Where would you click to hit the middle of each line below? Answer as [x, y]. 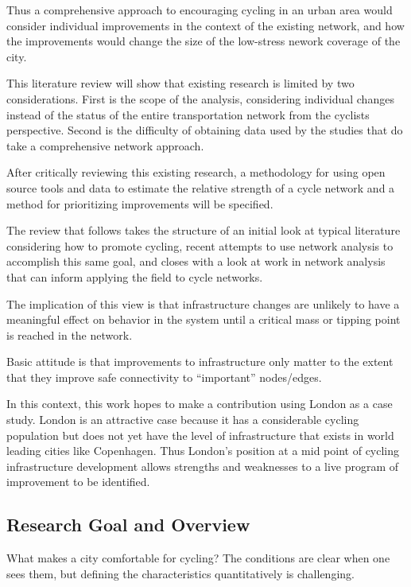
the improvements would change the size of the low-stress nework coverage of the [204, 41]
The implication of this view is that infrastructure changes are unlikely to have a [203, 303]
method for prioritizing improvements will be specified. [140, 203]
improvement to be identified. [78, 482]
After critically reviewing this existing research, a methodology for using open [196, 172]
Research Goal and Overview [128, 525]
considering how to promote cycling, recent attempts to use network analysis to [200, 245]
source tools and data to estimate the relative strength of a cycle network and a [201, 187]
